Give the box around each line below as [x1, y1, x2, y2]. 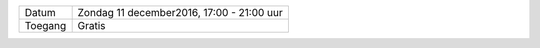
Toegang [24, 19, 67, 32]
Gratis [77, 19, 106, 32]
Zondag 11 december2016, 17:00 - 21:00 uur [77, 6, 284, 19]
